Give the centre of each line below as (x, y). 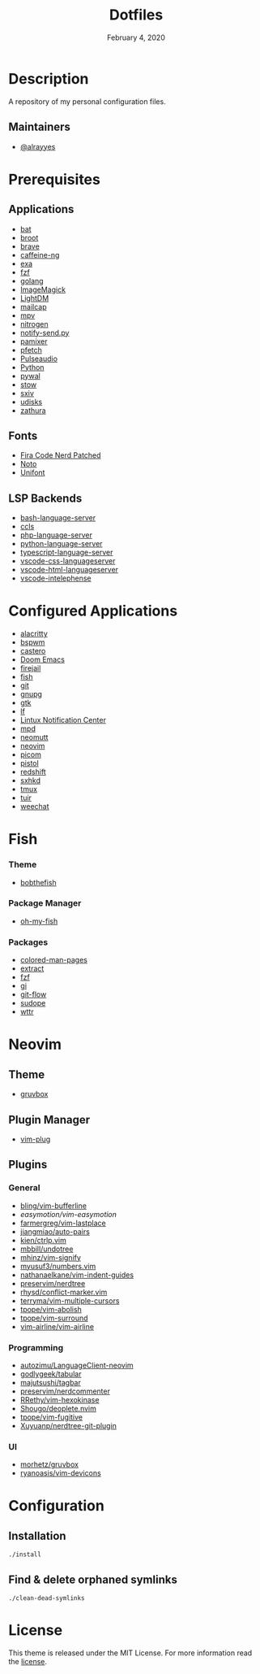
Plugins (28, 1165)
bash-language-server (58, 518)
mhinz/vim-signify (50, 1257)
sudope (33, 1003)
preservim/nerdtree (53, 1283)
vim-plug (35, 1139)
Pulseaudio (39, 359)
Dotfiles (136, 15)
